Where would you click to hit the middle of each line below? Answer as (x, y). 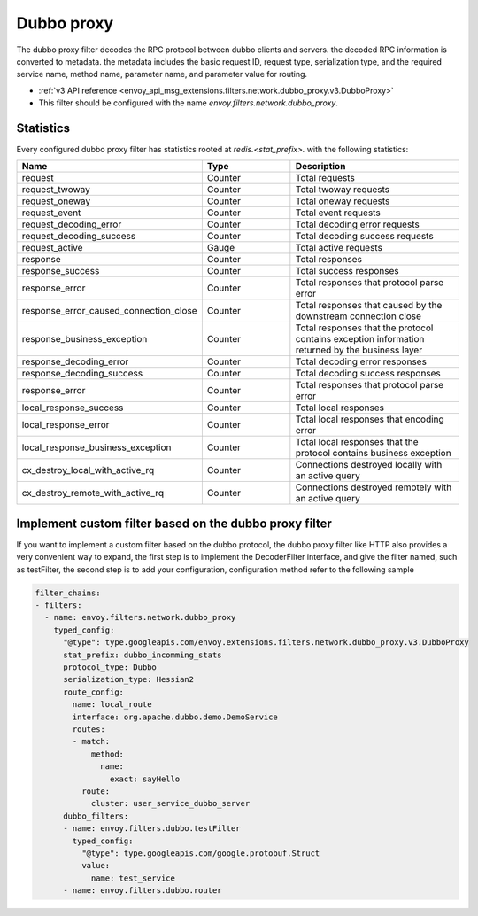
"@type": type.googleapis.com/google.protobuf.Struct (200, 853)
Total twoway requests (343, 190)
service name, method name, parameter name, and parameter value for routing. (162, 74)
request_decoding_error (72, 224)
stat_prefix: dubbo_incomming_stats (143, 655)
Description (320, 167)
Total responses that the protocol (364, 328)
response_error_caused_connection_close (110, 311)
